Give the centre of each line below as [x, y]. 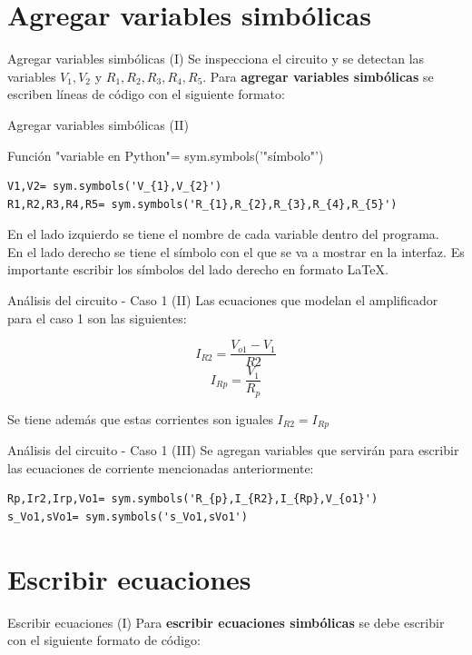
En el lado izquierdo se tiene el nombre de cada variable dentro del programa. [223, 234]
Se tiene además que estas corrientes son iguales [140, 418]
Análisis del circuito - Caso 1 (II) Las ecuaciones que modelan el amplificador [223, 300]
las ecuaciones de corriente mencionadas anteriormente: [161, 467]
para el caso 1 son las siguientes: [97, 318]
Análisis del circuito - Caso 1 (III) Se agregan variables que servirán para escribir [233, 450]
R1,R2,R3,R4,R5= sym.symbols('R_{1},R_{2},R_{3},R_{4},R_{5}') [202, 204]
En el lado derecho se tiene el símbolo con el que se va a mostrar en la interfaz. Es [236, 251]
